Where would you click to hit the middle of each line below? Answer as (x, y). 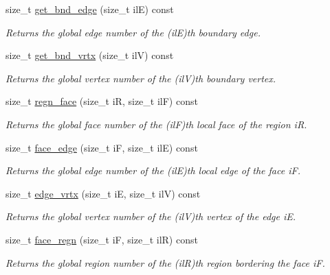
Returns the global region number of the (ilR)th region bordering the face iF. (165, 262)
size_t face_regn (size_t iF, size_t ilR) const (102, 239)
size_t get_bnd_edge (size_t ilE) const (90, 9)
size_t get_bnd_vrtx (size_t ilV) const (90, 55)
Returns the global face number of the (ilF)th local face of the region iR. (156, 124)
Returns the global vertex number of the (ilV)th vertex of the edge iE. (151, 216)
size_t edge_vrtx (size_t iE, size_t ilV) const (103, 193)
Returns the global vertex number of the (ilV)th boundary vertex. (141, 78)
